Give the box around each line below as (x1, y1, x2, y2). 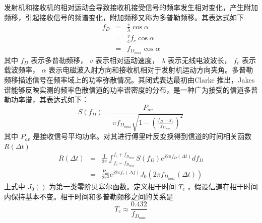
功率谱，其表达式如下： (11, 94, 89, 105)
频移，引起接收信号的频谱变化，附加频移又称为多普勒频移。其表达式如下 (4, 12, 244, 22)
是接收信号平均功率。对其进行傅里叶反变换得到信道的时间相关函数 (33, 131, 252, 141)
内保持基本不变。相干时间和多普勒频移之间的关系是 (4, 191, 173, 201)
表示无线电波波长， (167, 54, 231, 65)
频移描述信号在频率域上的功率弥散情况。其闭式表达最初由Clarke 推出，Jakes (4, 75, 255, 85)
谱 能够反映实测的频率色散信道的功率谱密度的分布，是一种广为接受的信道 (4, 84, 244, 95)
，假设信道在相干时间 (187, 181, 258, 191)
